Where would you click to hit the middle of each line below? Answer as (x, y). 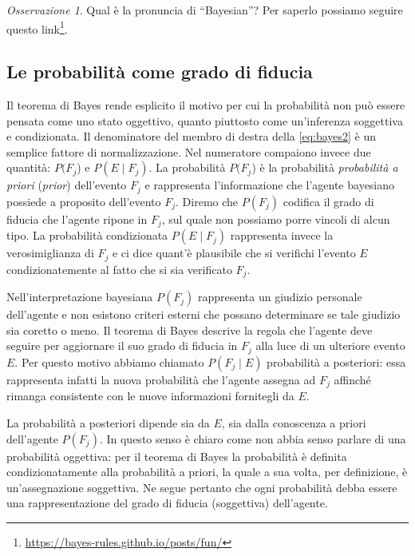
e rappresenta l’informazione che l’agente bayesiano (270, 185)
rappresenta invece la (282, 235)
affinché (352, 379)
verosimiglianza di (50, 253)
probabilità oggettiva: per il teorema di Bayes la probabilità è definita (177, 456)
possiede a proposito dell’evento (84, 201)
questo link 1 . (37, 27)
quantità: (29, 167)
